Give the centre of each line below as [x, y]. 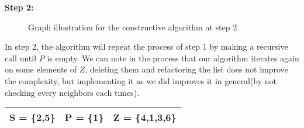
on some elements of [41, 69]
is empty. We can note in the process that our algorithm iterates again [173, 58]
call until [21, 58]
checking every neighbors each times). [72, 92]
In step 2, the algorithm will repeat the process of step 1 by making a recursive [146, 46]
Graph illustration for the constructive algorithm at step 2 [133, 27]
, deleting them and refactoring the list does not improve [186, 69]
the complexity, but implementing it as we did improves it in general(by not [141, 80]
